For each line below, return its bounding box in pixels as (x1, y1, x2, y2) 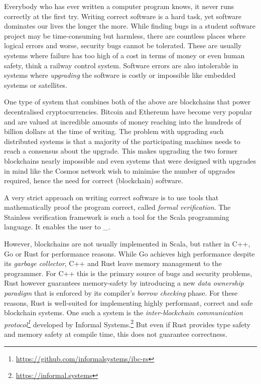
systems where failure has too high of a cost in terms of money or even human (4, 50, 245, 60)
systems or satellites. (4, 79, 67, 90)
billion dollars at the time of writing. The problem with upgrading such (4, 126, 224, 137)
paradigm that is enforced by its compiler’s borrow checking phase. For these (4, 288, 238, 298)
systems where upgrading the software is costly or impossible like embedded (4, 70, 236, 80)
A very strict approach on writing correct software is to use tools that (4, 192, 219, 202)
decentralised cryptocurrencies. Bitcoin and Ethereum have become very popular (4, 106, 252, 116)
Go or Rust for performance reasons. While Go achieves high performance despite (4, 248, 255, 259)
